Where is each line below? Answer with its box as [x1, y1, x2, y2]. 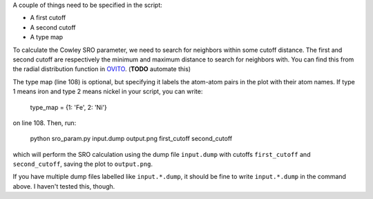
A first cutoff [30, 14, 66, 22]
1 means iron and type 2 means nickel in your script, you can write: [12, 87, 203, 96]
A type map [30, 33, 64, 41]
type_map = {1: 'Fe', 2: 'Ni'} [30, 103, 107, 111]
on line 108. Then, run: [12, 118, 77, 127]
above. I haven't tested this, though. [12, 182, 115, 190]
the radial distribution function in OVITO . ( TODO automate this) [12, 65, 191, 73]
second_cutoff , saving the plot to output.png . [12, 160, 153, 169]
